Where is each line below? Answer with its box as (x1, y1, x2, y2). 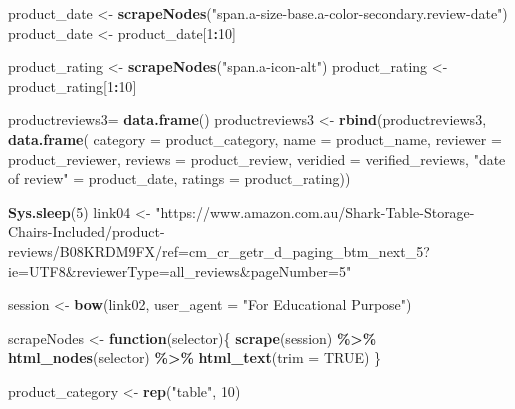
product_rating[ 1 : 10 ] (8, 75, 137, 96)
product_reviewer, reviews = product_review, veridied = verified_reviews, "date (8, 148, 506, 169)
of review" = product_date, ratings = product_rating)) (8, 168, 351, 189)
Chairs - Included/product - (8, 221, 165, 242)
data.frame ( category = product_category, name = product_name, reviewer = (8, 128, 502, 149)
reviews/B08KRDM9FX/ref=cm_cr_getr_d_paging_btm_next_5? (8, 240, 430, 261)
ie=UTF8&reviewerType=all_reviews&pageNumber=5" (8, 260, 352, 281)
